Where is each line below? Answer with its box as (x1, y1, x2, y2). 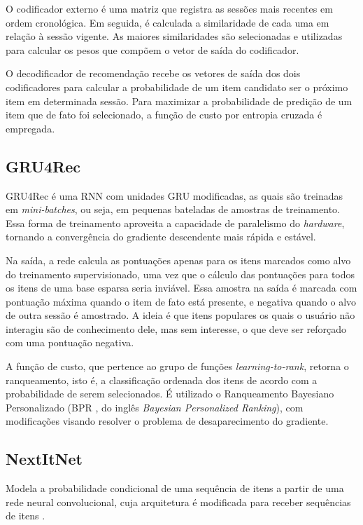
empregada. (6, 121, 55, 135)
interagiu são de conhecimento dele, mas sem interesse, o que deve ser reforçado (6, 321, 347, 336)
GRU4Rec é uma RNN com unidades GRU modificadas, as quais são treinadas (6, 188, 343, 203)
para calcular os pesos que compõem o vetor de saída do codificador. (6, 42, 299, 57)
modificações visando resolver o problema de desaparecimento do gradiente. (6, 414, 329, 428)
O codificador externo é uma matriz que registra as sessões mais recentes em (6, 1, 333, 15)
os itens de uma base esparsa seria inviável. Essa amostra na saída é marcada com (6, 280, 357, 295)
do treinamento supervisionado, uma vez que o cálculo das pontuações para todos (6, 266, 355, 281)
